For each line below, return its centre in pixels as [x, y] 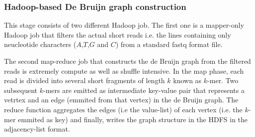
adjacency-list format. [37, 129]
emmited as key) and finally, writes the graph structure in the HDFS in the [133, 119]
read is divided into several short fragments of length [85, 80]
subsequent [21, 90]
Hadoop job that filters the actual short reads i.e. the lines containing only [118, 34]
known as [187, 80]
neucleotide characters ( [40, 44]
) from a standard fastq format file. [169, 44]
